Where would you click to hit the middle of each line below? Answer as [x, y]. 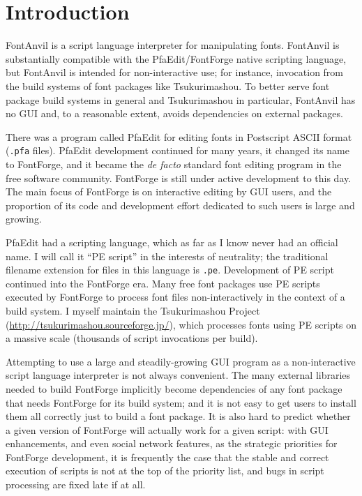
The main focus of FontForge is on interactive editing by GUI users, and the [169, 191]
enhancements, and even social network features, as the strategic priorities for [172, 443]
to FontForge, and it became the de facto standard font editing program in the [174, 164]
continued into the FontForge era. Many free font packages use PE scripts [163, 283]
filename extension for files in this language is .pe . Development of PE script [170, 270]
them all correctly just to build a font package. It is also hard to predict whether [178, 416]
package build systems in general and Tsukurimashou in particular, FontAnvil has [181, 99]
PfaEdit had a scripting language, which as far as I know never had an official [172, 242]
